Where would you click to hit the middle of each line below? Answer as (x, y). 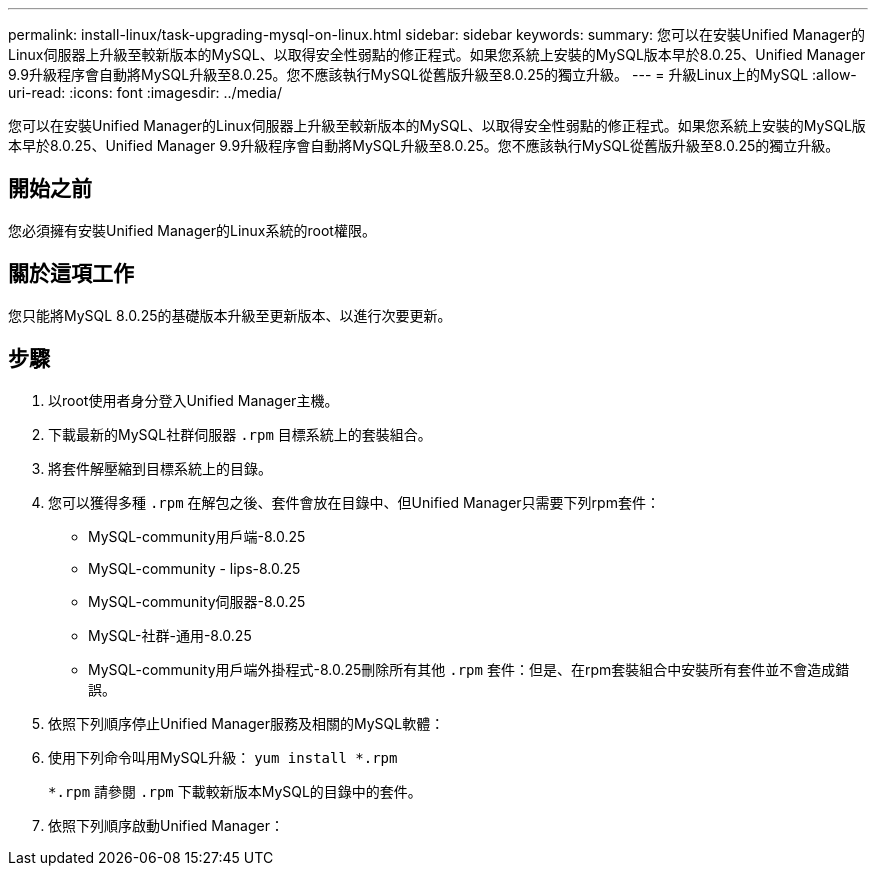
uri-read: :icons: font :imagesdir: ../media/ (145, 92)
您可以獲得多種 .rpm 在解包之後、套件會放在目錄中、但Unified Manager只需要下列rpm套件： (354, 502)
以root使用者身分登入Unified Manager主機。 (193, 400)
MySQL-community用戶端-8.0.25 (197, 536)
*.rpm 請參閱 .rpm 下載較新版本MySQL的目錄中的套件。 (235, 791)
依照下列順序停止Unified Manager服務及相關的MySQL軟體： (246, 723)
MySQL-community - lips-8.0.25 (194, 568)
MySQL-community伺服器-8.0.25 (197, 601)
